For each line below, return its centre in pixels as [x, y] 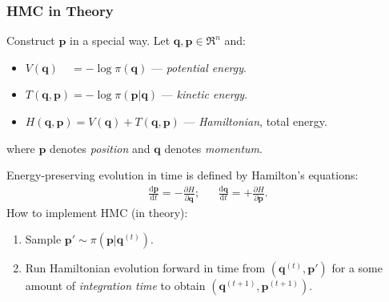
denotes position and [100, 148]
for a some [357, 268]
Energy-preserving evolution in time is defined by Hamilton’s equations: [182, 175]
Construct [31, 40]
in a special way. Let [120, 40]
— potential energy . [199, 67]
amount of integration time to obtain [115, 286]
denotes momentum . [213, 148]
